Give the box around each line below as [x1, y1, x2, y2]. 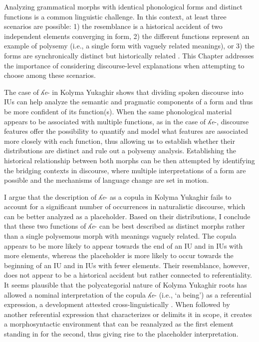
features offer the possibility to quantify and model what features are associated [4, 126, 249, 136]
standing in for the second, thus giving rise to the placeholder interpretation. [4, 329, 239, 339]
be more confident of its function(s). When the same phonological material [4, 106, 232, 116]
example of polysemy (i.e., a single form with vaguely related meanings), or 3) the [4, 40, 255, 51]
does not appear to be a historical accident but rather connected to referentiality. [4, 270, 253, 280]
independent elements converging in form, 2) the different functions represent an [4, 30, 250, 41]
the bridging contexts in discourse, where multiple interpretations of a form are [4, 165, 246, 175]
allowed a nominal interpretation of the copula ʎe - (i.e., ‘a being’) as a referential [4, 289, 252, 300]
